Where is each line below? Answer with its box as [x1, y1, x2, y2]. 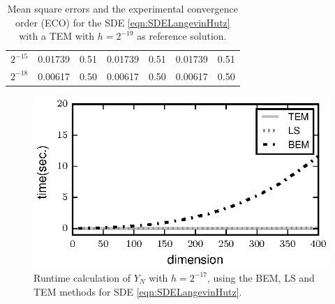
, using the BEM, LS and [207, 270, 315, 284]
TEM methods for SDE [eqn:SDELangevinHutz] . [33, 284, 242, 298]
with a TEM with [19, 29, 95, 43]
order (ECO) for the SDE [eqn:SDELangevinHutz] [15, 15, 230, 29]
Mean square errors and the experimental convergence [7, 1, 238, 15]
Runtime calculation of [33, 270, 131, 284]
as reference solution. [137, 29, 227, 43]
